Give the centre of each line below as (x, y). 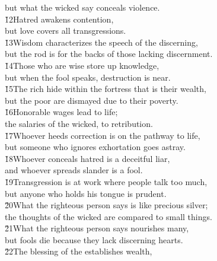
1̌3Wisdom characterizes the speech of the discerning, (101, 42)
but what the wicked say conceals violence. (82, 7)
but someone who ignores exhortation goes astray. (95, 147)
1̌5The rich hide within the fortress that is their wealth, (106, 89)
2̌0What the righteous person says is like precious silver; (106, 205)
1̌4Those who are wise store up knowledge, (82, 65)
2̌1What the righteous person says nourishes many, (97, 228)
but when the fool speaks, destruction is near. (88, 77)
